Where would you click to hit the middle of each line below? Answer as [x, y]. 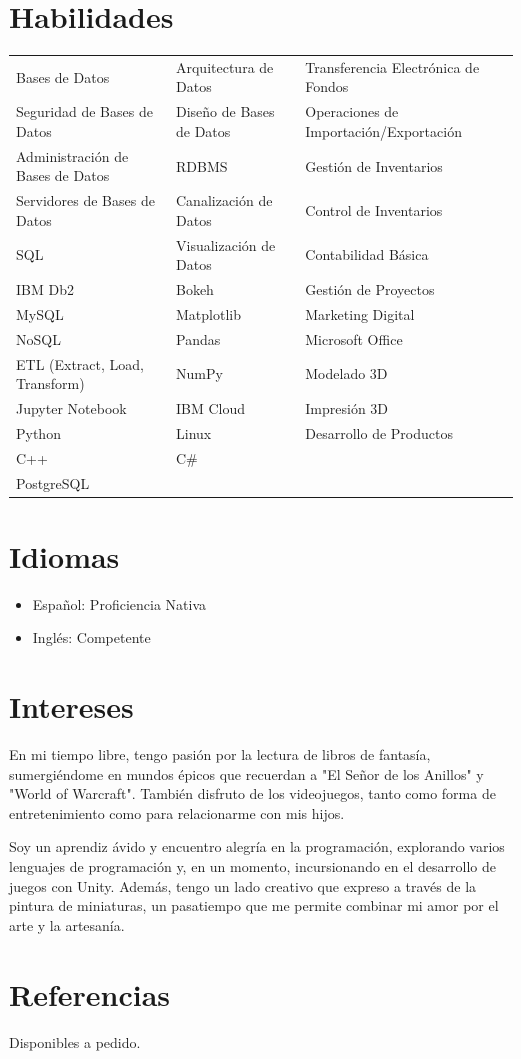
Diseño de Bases [225, 111]
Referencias [90, 993]
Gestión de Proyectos [370, 289]
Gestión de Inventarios [374, 165]
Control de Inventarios [374, 209]
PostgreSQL [53, 482]
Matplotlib [208, 313]
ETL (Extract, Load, [80, 363]
